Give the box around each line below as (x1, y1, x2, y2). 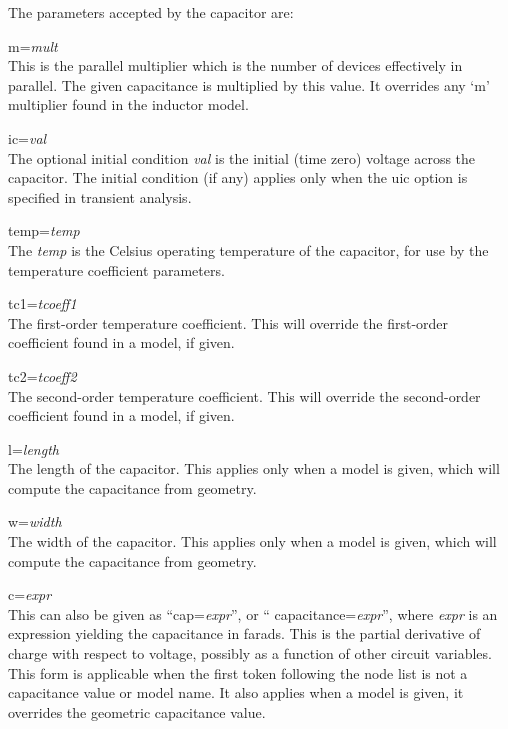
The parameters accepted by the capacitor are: (8, 2, 294, 22)
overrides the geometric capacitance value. (8, 701, 266, 722)
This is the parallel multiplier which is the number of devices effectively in (8, 55, 463, 76)
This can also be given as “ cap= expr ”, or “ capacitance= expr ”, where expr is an (8, 603, 498, 624)
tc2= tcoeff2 (8, 365, 77, 386)
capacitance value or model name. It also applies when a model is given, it (8, 682, 464, 703)
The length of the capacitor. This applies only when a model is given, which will (8, 458, 500, 479)
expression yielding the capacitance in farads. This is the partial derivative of (8, 623, 481, 644)
